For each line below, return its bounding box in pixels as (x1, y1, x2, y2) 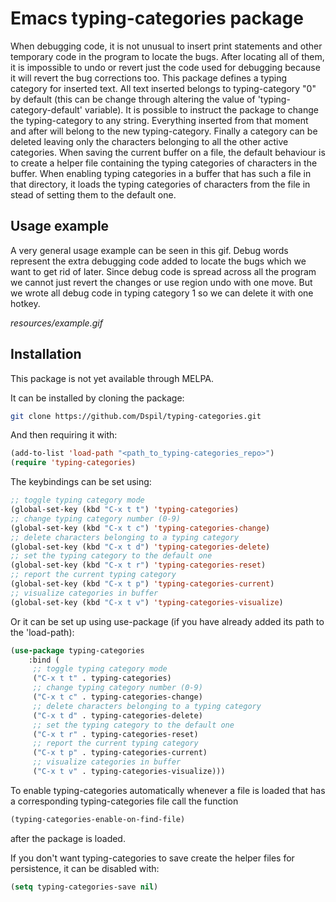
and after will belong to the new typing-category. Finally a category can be (10, 125, 318, 137)
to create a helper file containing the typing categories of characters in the (10, 157, 318, 169)
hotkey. (10, 297, 41, 309)
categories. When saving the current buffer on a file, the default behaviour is (10, 146, 326, 158)
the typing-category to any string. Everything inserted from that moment (10, 114, 309, 126)
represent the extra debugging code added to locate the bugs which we (10, 255, 307, 267)
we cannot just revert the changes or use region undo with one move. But (10, 276, 313, 288)
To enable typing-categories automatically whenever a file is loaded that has (10, 784, 326, 796)
